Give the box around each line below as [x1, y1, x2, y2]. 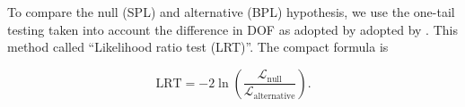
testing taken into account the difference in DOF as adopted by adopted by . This [7, 20, 458, 38]
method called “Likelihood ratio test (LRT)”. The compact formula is [7, 37, 389, 56]
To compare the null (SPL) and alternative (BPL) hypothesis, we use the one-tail [7, 3, 455, 21]
